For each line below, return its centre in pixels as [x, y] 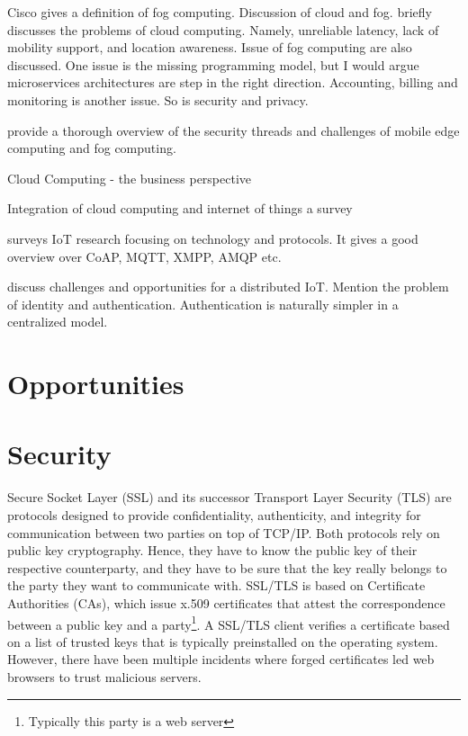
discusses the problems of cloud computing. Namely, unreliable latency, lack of [223, 29]
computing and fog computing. [92, 148]
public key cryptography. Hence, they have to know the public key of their [212, 550]
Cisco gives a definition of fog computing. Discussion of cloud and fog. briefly [220, 12]
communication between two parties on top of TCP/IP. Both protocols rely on [224, 532]
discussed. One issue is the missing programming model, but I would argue [213, 64]
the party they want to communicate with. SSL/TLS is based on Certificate [216, 585]
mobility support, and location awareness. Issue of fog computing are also [210, 47]
